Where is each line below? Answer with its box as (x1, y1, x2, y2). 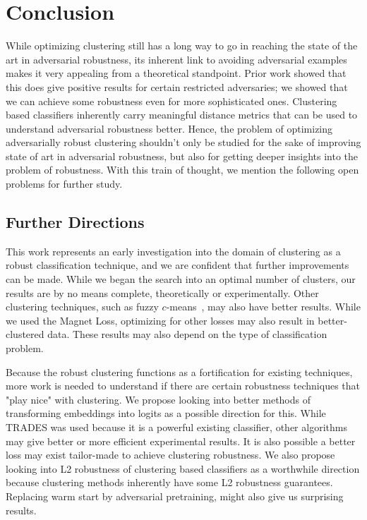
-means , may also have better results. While (166, 299, 361, 314)
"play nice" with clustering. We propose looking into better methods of (6, 392, 311, 406)
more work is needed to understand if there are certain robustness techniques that (6, 378, 360, 393)
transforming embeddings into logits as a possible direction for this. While (6, 406, 326, 421)
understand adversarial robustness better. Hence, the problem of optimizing (6, 121, 333, 135)
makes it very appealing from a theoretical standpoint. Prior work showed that (6, 66, 347, 80)
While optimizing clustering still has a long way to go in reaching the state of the (6, 38, 358, 53)
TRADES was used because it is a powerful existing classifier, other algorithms (6, 419, 347, 434)
